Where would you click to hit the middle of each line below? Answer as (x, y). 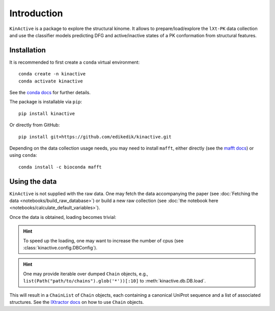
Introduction (36, 13)
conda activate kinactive (51, 81)
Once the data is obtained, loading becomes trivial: (63, 217)
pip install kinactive (47, 114)
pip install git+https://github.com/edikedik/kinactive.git (95, 137)
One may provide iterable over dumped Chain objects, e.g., (86, 274)
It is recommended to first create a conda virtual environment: (75, 62)
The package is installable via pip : (46, 102)
